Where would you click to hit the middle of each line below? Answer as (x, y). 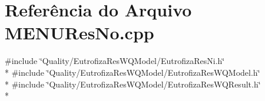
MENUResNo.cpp (79, 33)
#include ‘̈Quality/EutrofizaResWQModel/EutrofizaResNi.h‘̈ (115, 61)
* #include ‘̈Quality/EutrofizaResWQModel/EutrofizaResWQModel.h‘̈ (132, 72)
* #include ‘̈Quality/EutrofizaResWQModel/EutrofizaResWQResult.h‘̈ (133, 84)
